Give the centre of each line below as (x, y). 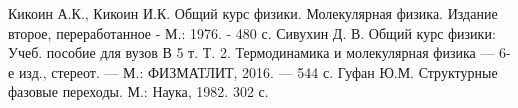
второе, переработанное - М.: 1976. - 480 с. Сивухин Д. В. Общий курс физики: (252, 32)
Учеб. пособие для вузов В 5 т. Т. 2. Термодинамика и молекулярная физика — (251, 52)
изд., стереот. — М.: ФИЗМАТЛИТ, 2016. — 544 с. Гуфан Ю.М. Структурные (258, 71)
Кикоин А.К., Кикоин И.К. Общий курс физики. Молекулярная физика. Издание (253, 13)
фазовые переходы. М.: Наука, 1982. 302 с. (138, 91)
